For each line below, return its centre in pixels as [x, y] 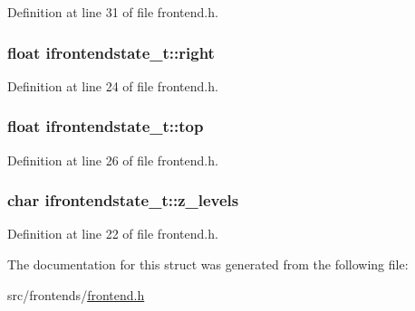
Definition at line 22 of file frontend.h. [113, 234]
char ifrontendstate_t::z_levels [123, 200]
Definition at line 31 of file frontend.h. [113, 12]
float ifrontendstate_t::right [111, 52]
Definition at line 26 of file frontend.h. [113, 160]
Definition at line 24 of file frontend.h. [113, 85]
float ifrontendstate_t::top [106, 126]
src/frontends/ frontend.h [76, 294]
